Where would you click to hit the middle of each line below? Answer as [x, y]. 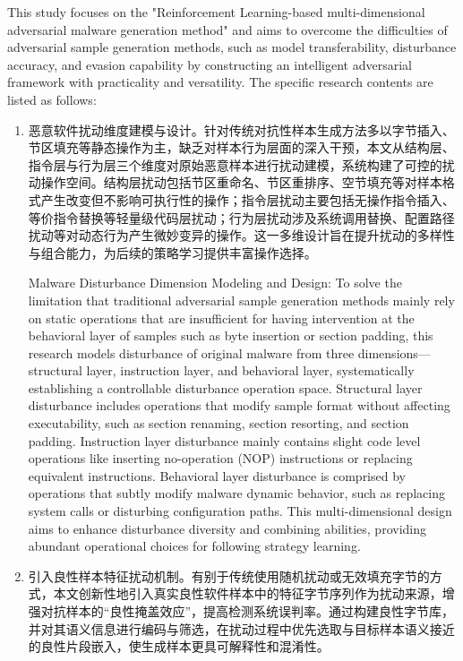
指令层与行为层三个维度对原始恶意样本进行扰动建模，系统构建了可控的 [235, 164]
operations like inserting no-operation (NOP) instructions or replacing [220, 458]
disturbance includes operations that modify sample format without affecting [239, 405]
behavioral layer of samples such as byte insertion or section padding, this [231, 335]
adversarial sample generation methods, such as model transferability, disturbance [232, 47]
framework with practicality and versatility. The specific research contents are [220, 82]
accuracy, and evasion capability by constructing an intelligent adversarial [210, 64]
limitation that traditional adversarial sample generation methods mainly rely [241, 300]
